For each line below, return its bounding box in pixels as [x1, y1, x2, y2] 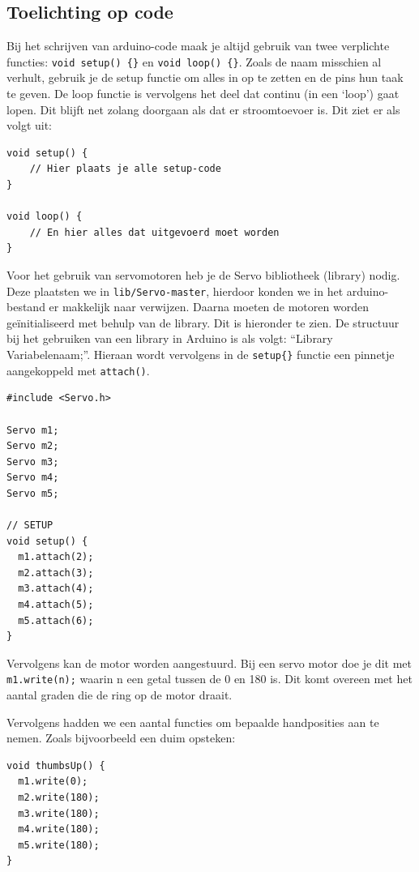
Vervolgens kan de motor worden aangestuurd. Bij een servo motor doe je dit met [6, 654, 412, 671]
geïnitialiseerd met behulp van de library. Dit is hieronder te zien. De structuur [6, 314, 400, 331]
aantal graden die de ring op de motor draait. [6, 686, 233, 703]
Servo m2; [6, 440, 59, 452]
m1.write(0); [18, 776, 88, 788]
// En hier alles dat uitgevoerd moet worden [29, 226, 280, 238]
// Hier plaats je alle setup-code [29, 163, 221, 175]
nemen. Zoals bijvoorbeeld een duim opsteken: [6, 729, 236, 746]
